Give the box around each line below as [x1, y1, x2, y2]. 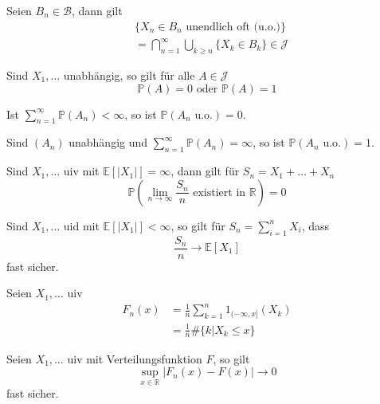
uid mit [63, 217, 100, 233]
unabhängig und [69, 134, 148, 151]
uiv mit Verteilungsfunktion [67, 350, 202, 367]
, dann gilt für [170, 163, 240, 179]
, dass [301, 217, 330, 233]
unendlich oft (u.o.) [186, 21, 281, 33]
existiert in [193, 186, 246, 198]
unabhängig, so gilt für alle [63, 66, 195, 83]
